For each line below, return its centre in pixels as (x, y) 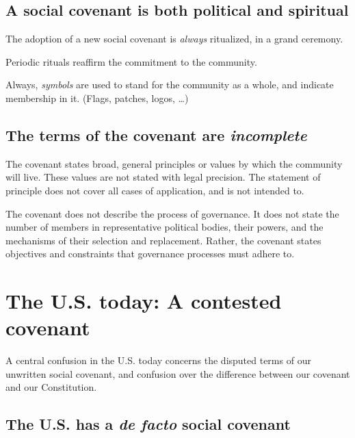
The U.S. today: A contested (144, 301)
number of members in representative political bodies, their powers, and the (165, 227)
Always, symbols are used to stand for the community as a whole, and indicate (170, 85)
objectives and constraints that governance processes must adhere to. (150, 254)
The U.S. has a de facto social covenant (148, 424)
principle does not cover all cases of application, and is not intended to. (155, 190)
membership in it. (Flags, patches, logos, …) (97, 98)
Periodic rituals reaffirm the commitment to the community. (131, 61)
